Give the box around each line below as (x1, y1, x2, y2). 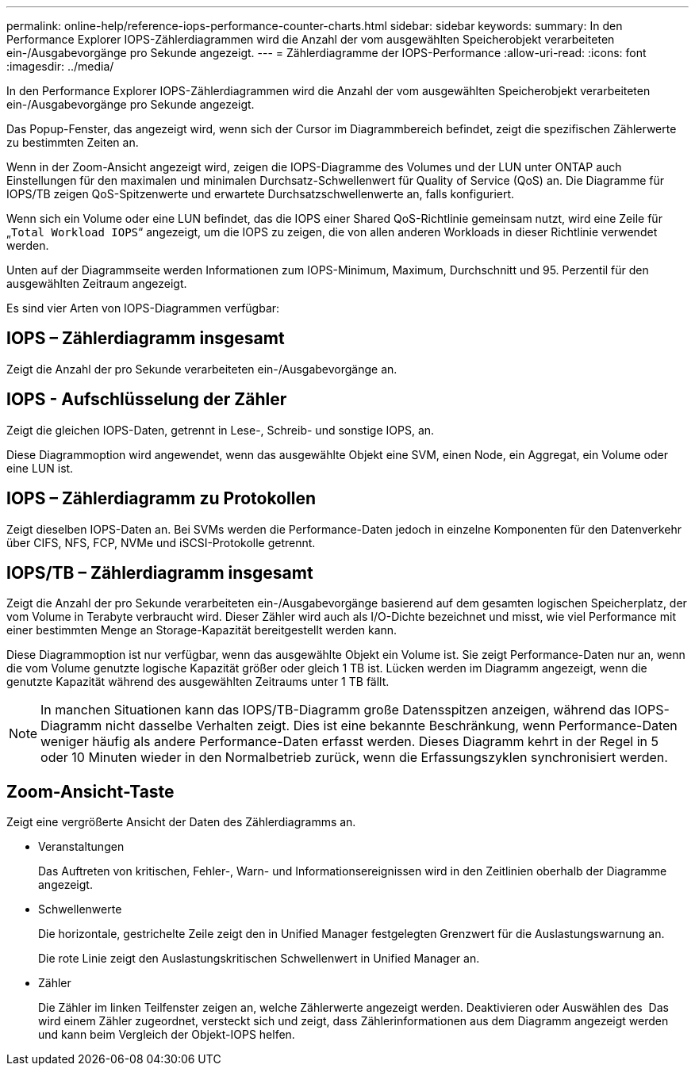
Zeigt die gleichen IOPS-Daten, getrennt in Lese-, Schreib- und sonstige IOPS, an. (6, 423, 435, 437)
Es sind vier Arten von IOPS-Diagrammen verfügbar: (6, 301, 280, 315)
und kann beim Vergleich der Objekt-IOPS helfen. (38, 1028, 295, 1042)
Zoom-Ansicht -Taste (6, 781, 175, 802)
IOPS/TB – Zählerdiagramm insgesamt (6, 562, 313, 583)
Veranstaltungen (38, 840, 125, 854)
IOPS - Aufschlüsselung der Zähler (6, 389, 287, 410)
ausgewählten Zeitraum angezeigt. (6, 277, 187, 290)
